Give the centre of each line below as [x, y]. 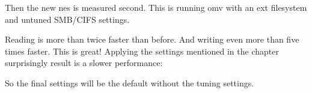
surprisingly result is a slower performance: [84, 63]
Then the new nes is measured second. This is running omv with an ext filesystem [156, 7]
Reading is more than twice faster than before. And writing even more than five [152, 39]
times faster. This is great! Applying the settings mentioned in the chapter [142, 51]
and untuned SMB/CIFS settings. [67, 19]
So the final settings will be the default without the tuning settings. [130, 82]
